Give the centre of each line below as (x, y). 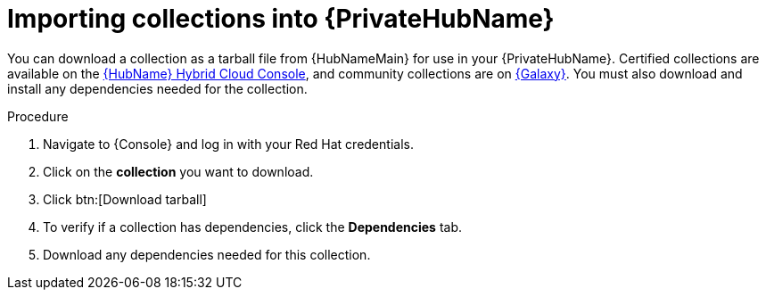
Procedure (38, 116)
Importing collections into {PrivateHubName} (281, 19)
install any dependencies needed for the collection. (157, 88)
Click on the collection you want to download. (178, 171)
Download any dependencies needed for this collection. (207, 254)
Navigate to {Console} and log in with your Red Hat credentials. (228, 144)
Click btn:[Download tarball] (125, 199)
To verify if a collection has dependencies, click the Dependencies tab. (253, 227)
